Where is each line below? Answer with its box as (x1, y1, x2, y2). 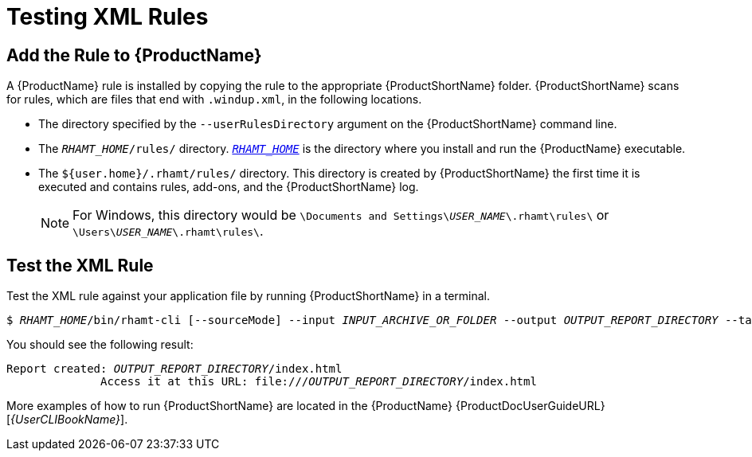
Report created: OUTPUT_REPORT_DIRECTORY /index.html (6, 362, 343, 376)
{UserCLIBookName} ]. (10, 412, 128, 427)
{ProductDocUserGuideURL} (455, 399, 605, 413)
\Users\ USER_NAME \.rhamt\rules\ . (72, 223, 264, 240)
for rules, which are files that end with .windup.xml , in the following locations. (6, 92, 422, 107)
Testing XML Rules (6, 3, 209, 30)
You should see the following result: (6, 338, 194, 352)
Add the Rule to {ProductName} (6, 45, 262, 65)
